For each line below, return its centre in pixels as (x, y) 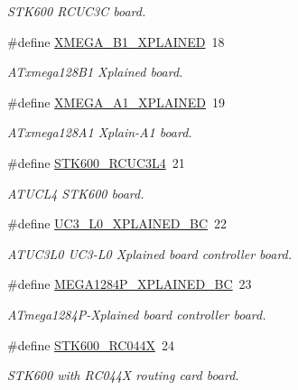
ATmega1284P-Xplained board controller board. (137, 314)
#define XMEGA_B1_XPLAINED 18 (116, 41)
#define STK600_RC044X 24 (91, 344)
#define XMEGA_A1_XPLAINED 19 (116, 102)
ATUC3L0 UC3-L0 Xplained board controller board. (150, 253)
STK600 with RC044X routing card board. (123, 375)
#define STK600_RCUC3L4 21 (96, 162)
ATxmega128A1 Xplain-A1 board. (100, 132)
